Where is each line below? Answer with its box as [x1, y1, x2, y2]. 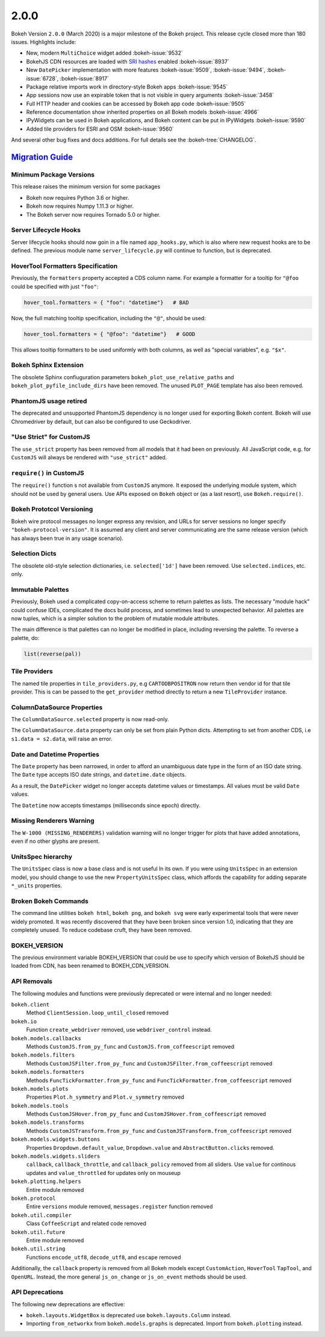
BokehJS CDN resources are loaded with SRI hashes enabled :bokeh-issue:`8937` [26, 58, 230, 65]
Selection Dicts [11, 550, 57, 558]
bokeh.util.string [11, 1245, 66, 1252]
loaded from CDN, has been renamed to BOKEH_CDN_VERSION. [11, 962, 170, 969]
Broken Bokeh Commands [11, 897, 88, 905]
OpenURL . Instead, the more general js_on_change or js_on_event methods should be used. [11, 1273, 247, 1280]
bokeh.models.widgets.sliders [11, 1153, 101, 1160]
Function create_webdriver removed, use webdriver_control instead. [26, 1026, 212, 1034]
